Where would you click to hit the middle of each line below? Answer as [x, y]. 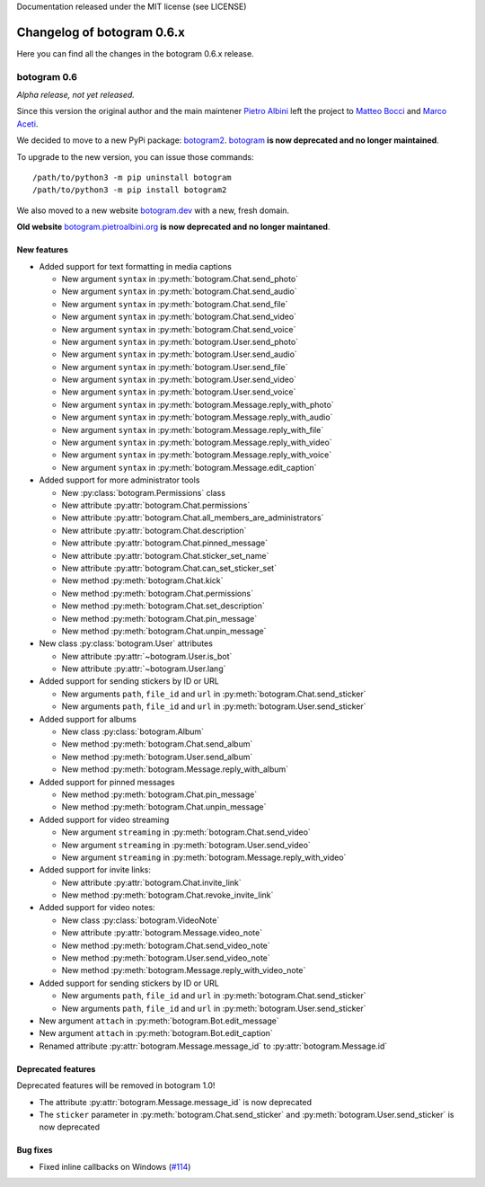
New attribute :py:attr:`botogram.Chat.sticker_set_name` [165, 555]
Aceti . [27, 124]
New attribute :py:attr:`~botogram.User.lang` [144, 669]
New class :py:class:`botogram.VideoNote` [141, 920]
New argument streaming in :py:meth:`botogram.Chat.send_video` [186, 832]
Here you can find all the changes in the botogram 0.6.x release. [136, 53]
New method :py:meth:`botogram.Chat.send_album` [157, 744]
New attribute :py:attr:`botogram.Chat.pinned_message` [165, 543]
